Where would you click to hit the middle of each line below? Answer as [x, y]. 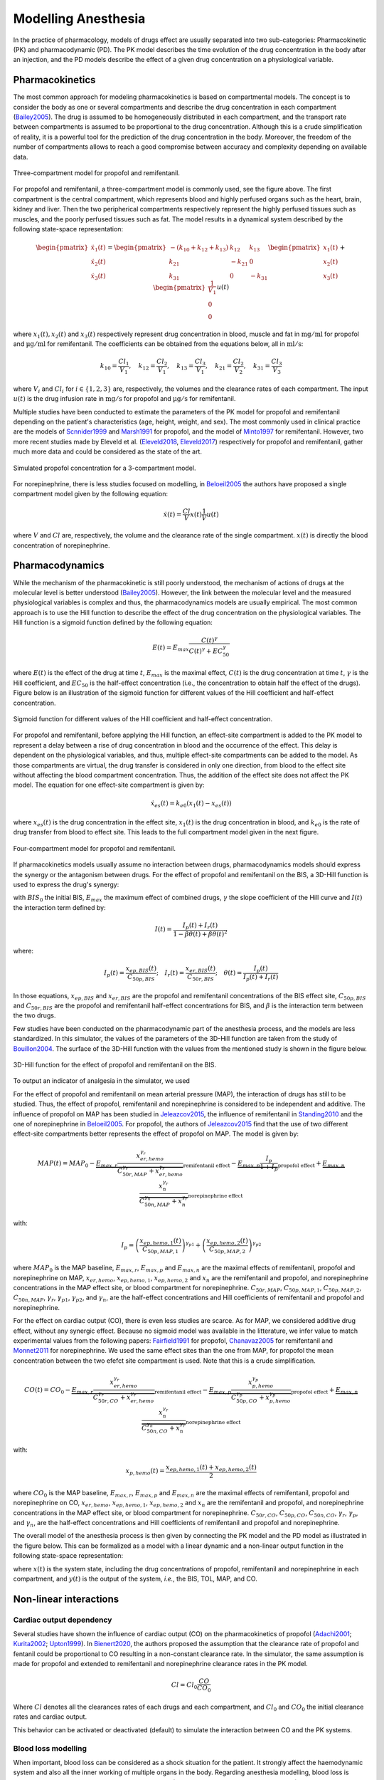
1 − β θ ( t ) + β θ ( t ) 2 [200, 933]
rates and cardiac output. [50, 1717]
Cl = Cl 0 [184, 1686]
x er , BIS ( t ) [201, 970]
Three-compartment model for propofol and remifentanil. [97, 173]
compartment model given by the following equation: [91, 494]
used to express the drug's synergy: [66, 884]
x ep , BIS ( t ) [141, 970]
